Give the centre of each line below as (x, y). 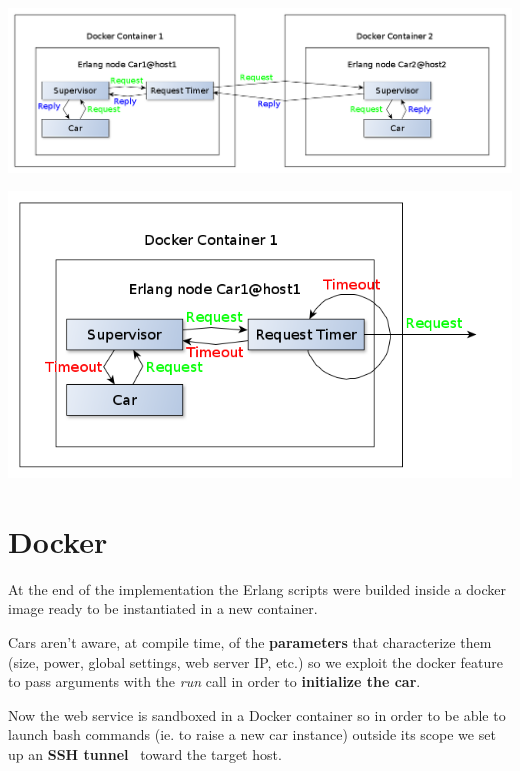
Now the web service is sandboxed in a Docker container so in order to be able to (257, 714)
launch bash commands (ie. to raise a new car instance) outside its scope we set (252, 734)
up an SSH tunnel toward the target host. (145, 753)
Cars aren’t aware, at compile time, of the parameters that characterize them (250, 641)
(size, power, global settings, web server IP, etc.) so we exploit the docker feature (255, 661)
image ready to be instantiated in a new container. (163, 608)
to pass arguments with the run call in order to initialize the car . (214, 681)
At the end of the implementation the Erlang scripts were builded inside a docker (257, 588)
